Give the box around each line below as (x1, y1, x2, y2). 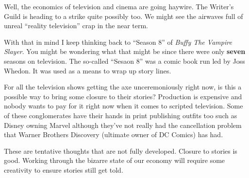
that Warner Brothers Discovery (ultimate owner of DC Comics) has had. (4, 129, 223, 140)
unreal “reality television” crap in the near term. (4, 20, 148, 31)
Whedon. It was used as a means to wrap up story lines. (4, 65, 171, 75)
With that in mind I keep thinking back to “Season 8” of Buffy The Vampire (4, 36, 232, 47)
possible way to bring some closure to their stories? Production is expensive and (4, 91, 242, 101)
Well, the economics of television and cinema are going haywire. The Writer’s (4, 1, 234, 11)
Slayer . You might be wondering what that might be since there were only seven (4, 46, 246, 56)
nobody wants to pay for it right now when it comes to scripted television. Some (4, 101, 243, 111)
